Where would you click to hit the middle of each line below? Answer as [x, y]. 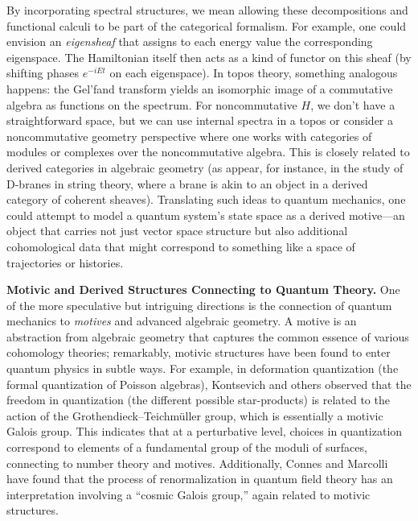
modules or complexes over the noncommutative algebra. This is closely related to [208, 152]
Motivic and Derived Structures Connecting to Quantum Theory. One [203, 289]
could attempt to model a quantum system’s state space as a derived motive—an [206, 215]
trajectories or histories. [65, 262]
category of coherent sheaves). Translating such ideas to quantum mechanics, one [206, 199]
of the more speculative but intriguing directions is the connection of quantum [199, 305]
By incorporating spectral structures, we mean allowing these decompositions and [207, 10]
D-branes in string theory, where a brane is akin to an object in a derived [187, 183]
